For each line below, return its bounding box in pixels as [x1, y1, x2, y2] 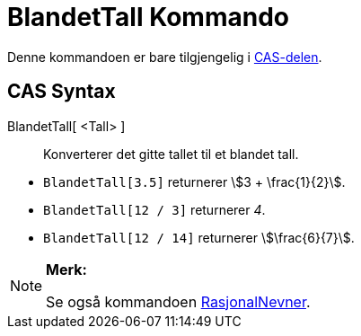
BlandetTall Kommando [7, 2, 289, 32]
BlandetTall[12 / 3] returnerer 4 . [43, 201, 266, 217]
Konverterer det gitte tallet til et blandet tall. [43, 146, 299, 162]
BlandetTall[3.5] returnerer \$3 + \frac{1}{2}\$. [43, 173, 346, 190]
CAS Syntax [7, 80, 116, 103]
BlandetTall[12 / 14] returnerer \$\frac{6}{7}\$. [43, 229, 355, 245]
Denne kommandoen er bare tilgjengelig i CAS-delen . [7, 49, 322, 65]
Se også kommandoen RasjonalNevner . [46, 292, 311, 311]
